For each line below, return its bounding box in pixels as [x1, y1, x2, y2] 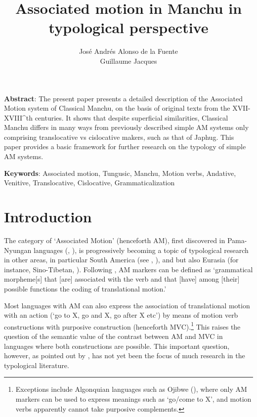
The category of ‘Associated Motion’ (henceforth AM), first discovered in [4, 235, 225, 245]
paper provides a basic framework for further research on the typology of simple [4, 141, 246, 152]
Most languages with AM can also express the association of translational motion [4, 300, 250, 310]
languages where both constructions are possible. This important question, [4, 340, 230, 351]
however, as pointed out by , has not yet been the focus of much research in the [4, 350, 245, 361]
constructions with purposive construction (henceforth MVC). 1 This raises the [4, 320, 241, 332]
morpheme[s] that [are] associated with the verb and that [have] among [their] [4, 274, 240, 284]
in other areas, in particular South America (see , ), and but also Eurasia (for [4, 254, 239, 265]
